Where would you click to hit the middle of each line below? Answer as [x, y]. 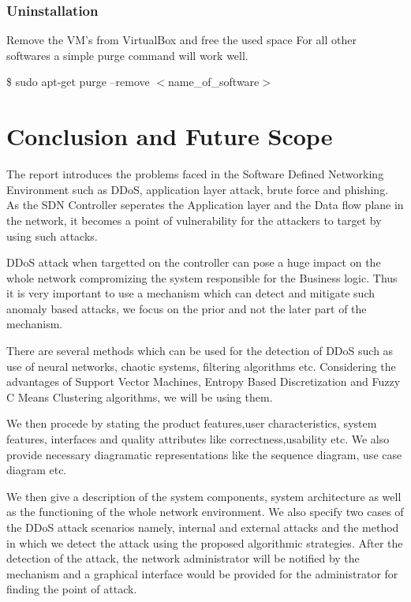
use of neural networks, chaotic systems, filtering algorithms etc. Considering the [201, 366]
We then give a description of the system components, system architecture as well [204, 496]
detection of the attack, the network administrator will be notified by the [183, 558]
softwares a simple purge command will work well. [127, 55]
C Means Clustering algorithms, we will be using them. [140, 396]
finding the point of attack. [72, 589]
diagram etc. [37, 470]
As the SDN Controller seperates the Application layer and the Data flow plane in [205, 205]
